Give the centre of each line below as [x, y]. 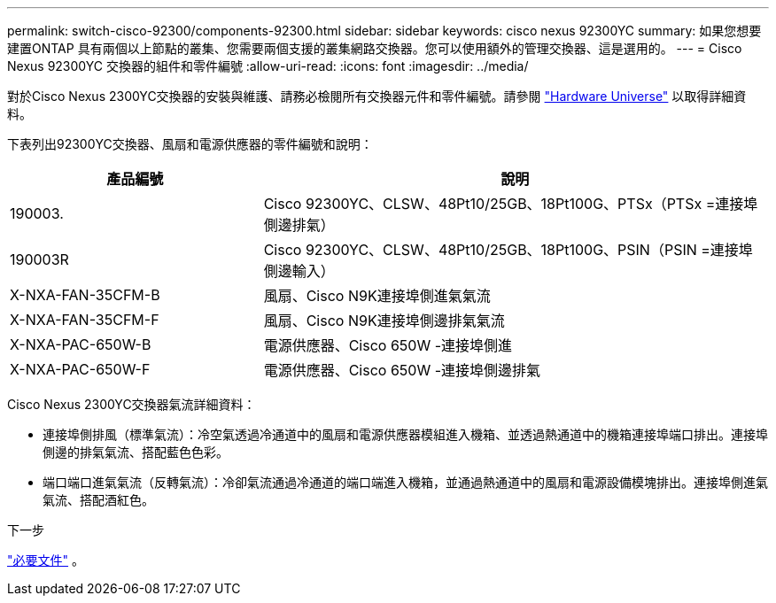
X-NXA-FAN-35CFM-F [85, 320]
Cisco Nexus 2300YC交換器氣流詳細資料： [132, 404]
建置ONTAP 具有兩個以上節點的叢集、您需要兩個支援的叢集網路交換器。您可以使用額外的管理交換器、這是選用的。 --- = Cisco [375, 48]
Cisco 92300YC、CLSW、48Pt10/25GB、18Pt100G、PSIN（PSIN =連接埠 [508, 250]
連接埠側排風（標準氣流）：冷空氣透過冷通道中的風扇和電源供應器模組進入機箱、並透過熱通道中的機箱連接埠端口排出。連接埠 [405, 434]
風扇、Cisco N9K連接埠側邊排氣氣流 [384, 321]
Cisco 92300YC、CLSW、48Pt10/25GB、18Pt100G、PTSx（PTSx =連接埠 [511, 204]
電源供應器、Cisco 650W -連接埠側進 [388, 345]
